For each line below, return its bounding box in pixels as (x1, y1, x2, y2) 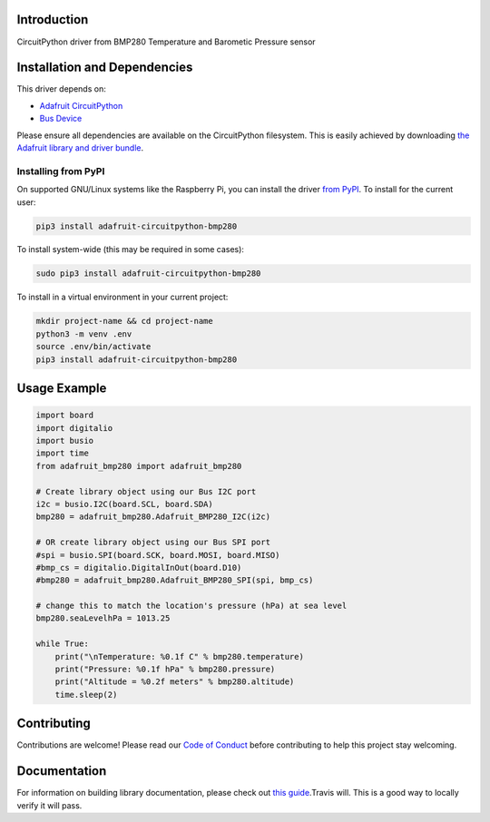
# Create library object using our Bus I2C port (35, 486, 257, 496)
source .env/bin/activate (35, 341, 152, 352)
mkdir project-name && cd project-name (35, 316, 213, 327)
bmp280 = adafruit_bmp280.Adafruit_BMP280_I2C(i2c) (35, 512, 271, 522)
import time (35, 448, 90, 458)
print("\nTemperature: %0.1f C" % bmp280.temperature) (54, 651, 304, 661)
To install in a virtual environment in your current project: (16, 291, 229, 303)
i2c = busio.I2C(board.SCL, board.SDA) (35, 499, 213, 509)
